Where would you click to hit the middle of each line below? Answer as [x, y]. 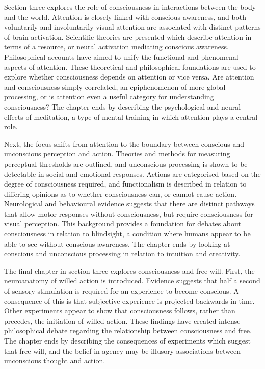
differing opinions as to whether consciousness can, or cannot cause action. [121, 193]
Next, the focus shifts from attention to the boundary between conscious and [124, 143]
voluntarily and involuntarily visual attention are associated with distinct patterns [132, 27]
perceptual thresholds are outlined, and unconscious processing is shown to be [126, 163]
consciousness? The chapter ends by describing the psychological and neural [123, 106]
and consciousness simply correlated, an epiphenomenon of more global [115, 86]
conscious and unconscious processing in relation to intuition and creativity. [122, 254]
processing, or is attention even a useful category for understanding [109, 97]
